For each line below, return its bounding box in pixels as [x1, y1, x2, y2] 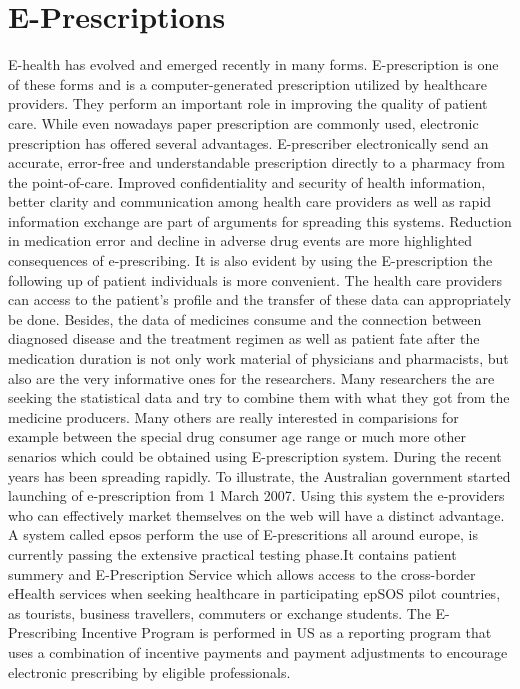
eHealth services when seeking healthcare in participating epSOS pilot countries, [8, 583, 501, 604]
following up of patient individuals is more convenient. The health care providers [8, 269, 502, 290]
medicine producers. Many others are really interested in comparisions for [8, 406, 459, 427]
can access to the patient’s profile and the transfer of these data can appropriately [8, 289, 512, 310]
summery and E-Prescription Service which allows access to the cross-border [8, 563, 476, 584]
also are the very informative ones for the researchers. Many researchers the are [8, 367, 495, 388]
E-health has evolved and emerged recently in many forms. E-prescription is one [8, 54, 499, 75]
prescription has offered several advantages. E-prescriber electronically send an [8, 132, 489, 153]
